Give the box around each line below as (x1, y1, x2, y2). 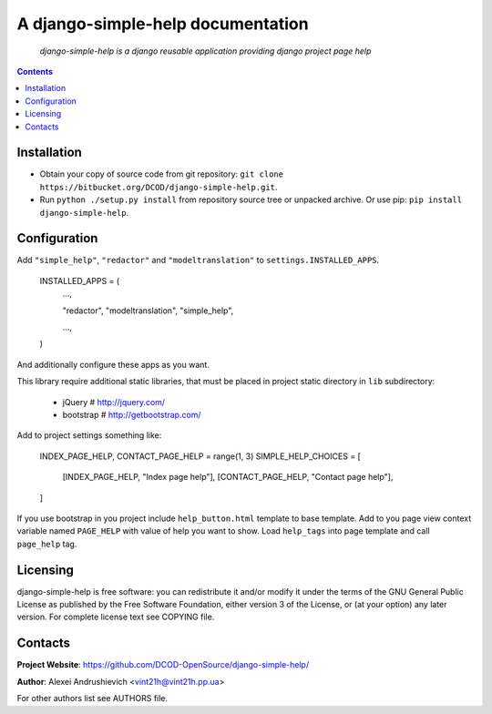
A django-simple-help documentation (16, 14, 309, 34)
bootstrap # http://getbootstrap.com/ (62, 410, 201, 420)
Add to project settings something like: (16, 430, 162, 441)
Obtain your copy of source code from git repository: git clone (39, 168, 284, 179)
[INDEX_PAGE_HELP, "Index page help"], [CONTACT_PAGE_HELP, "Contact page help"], (62, 472, 394, 483)
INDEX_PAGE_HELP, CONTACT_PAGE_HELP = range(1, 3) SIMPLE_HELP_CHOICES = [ (39, 451, 362, 462)
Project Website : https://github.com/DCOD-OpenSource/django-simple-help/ (16, 659, 310, 670)
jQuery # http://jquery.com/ (62, 396, 166, 407)
